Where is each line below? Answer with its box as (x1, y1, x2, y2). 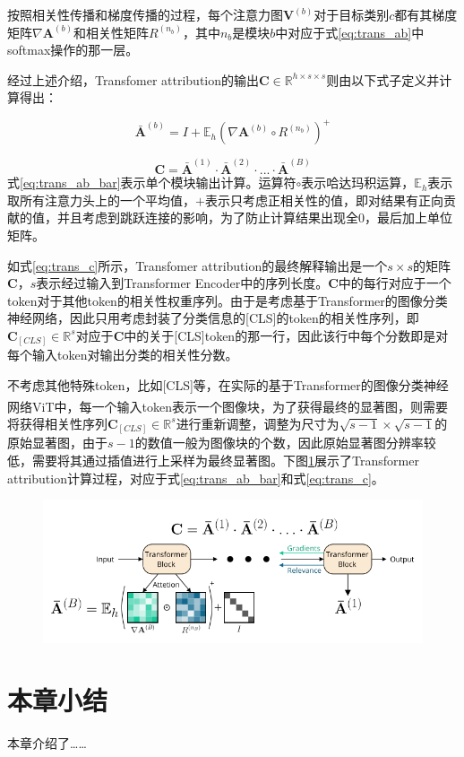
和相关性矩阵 (73, 22, 149, 41)
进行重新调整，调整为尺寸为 (176, 413, 339, 432)
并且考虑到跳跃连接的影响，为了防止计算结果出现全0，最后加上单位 (56, 208, 452, 227)
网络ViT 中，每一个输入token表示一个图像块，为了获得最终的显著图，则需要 (7, 396, 448, 415)
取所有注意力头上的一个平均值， (7, 190, 195, 209)
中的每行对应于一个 (338, 274, 451, 292)
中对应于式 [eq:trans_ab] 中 (275, 22, 425, 41)
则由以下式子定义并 (326, 70, 440, 89)
